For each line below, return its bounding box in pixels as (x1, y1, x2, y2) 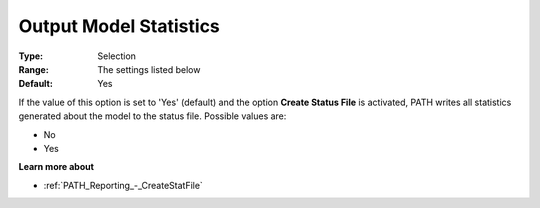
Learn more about (18, 161, 95, 173)
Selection (97, 50, 137, 62)
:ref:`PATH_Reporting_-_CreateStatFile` (43, 179, 204, 191)
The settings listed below (97, 63, 201, 75)
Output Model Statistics (18, 15, 220, 37)
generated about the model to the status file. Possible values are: (18, 110, 287, 122)
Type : (18, 50, 44, 62)
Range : (18, 63, 49, 75)
